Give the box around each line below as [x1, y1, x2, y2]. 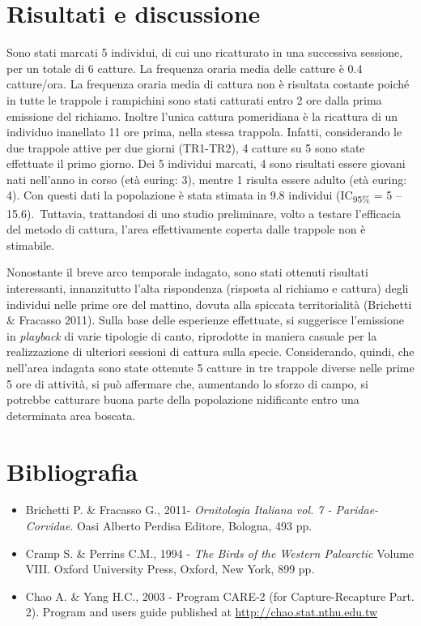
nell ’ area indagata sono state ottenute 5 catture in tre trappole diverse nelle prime [6, 358, 415, 375]
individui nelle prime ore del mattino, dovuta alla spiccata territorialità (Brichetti [6, 295, 412, 312]
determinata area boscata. [6, 406, 136, 423]
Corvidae [25, 517, 70, 534]
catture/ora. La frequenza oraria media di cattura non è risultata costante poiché [6, 75, 410, 92]
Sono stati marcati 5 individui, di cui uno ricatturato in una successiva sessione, [6, 44, 403, 61]
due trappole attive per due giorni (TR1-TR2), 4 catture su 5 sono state [6, 139, 365, 156]
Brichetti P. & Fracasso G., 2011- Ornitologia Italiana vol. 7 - [25, 501, 332, 518]
